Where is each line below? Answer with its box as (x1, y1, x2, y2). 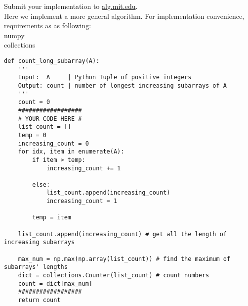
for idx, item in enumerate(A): (18, 148, 124, 155)
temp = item (32, 214, 72, 221)
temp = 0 (18, 131, 46, 139)
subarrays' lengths (4, 263, 68, 271)
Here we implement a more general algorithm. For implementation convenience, (4, 10, 245, 21)
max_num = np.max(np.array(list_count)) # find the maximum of (18, 255, 231, 262)
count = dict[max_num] (18, 280, 92, 287)
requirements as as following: (4, 20, 91, 31)
